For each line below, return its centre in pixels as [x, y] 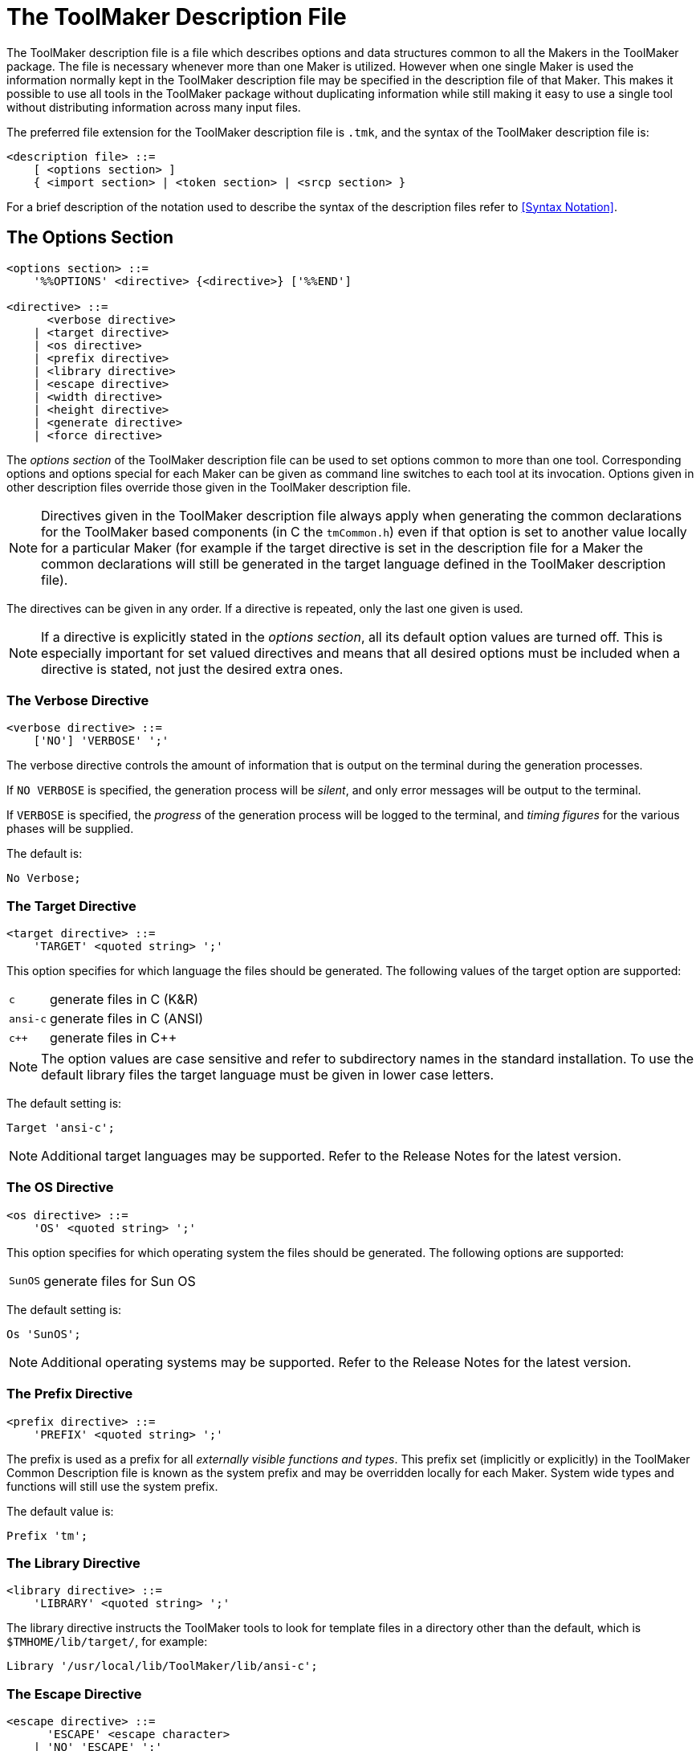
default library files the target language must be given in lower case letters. [268, 1075]
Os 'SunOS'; [44, 1334]
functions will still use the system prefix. [112, 1486]
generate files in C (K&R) [124, 1000]
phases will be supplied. [70, 829]
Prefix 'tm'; [47, 1535]
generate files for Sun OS [120, 1281]
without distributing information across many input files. [154, 107]
